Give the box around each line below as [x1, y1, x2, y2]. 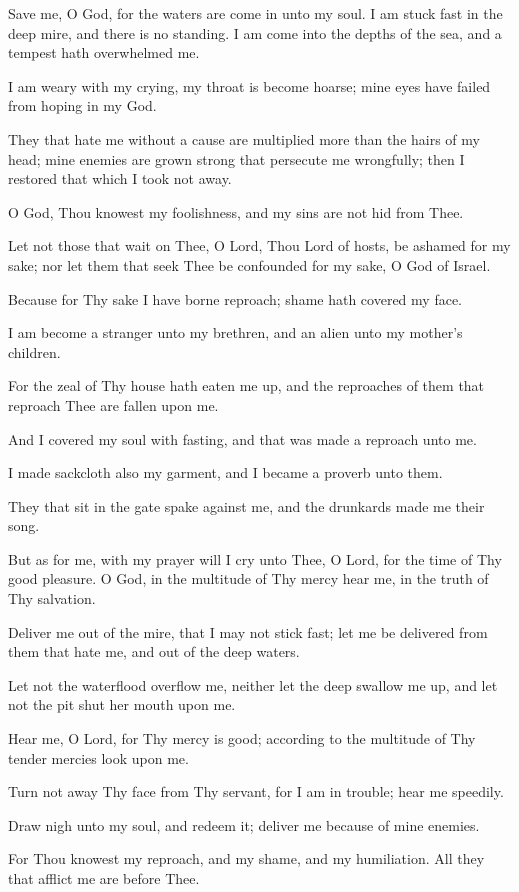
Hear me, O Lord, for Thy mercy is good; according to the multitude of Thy [8, 728, 476, 749]
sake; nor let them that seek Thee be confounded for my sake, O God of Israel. [8, 254, 491, 275]
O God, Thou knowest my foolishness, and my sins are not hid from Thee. [8, 201, 464, 222]
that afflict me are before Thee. [8, 868, 200, 888]
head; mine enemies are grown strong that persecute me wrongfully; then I [8, 148, 465, 169]
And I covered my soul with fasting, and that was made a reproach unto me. [8, 428, 477, 449]
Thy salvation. [8, 588, 96, 609]
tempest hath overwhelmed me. [8, 42, 200, 63]
